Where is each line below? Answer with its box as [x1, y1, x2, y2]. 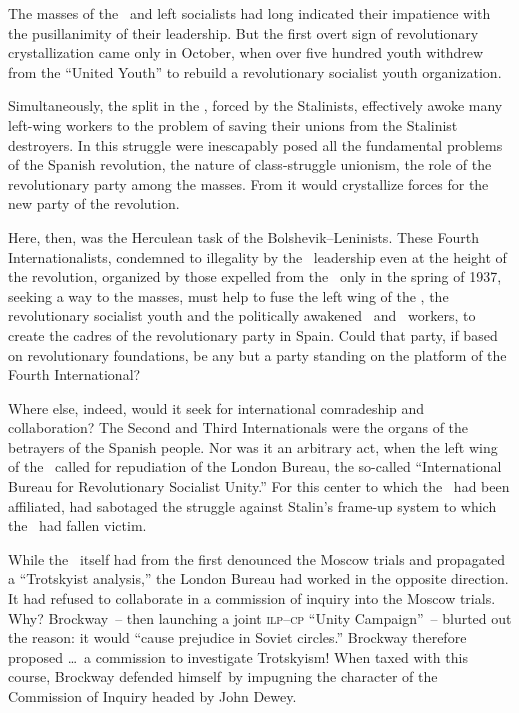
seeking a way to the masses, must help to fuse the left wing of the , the [8, 285, 449, 306]
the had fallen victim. [8, 515, 147, 536]
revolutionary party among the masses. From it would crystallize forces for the [8, 173, 489, 194]
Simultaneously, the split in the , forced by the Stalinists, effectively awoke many [8, 95, 503, 116]
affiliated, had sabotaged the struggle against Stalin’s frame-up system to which [8, 495, 497, 516]
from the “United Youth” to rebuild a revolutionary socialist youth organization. [8, 61, 502, 82]
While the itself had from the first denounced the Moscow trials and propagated [8, 548, 506, 569]
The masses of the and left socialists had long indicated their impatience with [8, 3, 491, 23]
